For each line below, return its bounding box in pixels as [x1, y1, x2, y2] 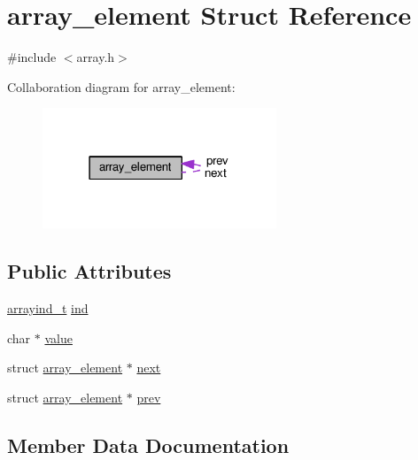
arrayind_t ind [7, 299, 89, 318]
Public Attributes [7, 257, 172, 285]
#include [7, 48, 57, 66]
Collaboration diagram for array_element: [7, 77, 236, 96]
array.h [76, 48, 115, 66]
